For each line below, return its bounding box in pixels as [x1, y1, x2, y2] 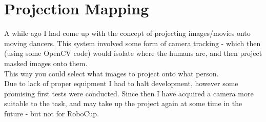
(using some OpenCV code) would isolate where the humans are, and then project [4, 48, 262, 58]
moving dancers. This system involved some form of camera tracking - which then [4, 37, 261, 48]
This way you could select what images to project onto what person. [4, 68, 219, 78]
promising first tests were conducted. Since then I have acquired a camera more [4, 88, 254, 98]
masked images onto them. [4, 57, 88, 68]
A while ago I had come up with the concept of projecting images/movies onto [4, 28, 251, 38]
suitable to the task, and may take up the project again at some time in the [4, 98, 242, 109]
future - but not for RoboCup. [4, 108, 99, 118]
